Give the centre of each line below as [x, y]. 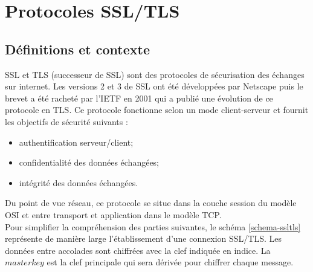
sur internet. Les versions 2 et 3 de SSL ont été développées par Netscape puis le [154, 86]
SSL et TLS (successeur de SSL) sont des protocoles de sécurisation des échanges [155, 74]
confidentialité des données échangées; [89, 162]
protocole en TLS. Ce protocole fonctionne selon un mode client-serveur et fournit [157, 110]
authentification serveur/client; [76, 142]
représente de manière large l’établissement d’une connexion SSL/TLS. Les [143, 238]
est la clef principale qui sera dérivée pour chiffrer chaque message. [170, 262]
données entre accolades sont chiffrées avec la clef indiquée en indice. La [138, 250]
